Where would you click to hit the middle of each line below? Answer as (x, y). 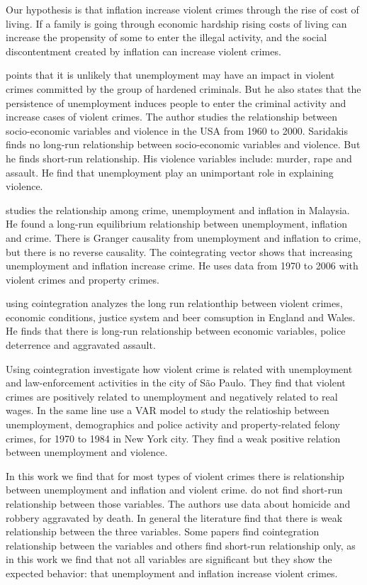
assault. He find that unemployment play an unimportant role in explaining (170, 172)
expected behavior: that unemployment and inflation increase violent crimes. (172, 573)
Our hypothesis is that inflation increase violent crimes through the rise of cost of (182, 9)
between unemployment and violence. (87, 452)
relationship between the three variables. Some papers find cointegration (163, 531)
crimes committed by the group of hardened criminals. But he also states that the (183, 88)
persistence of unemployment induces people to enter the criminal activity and (176, 102)
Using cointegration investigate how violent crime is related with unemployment (179, 368)
